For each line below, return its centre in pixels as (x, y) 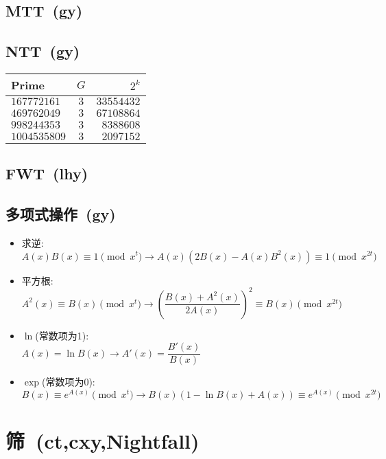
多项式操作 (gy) (61, 214)
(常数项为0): (68, 382)
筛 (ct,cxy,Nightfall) (102, 441)
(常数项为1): (62, 335)
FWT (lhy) (47, 173)
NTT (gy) (43, 51)
